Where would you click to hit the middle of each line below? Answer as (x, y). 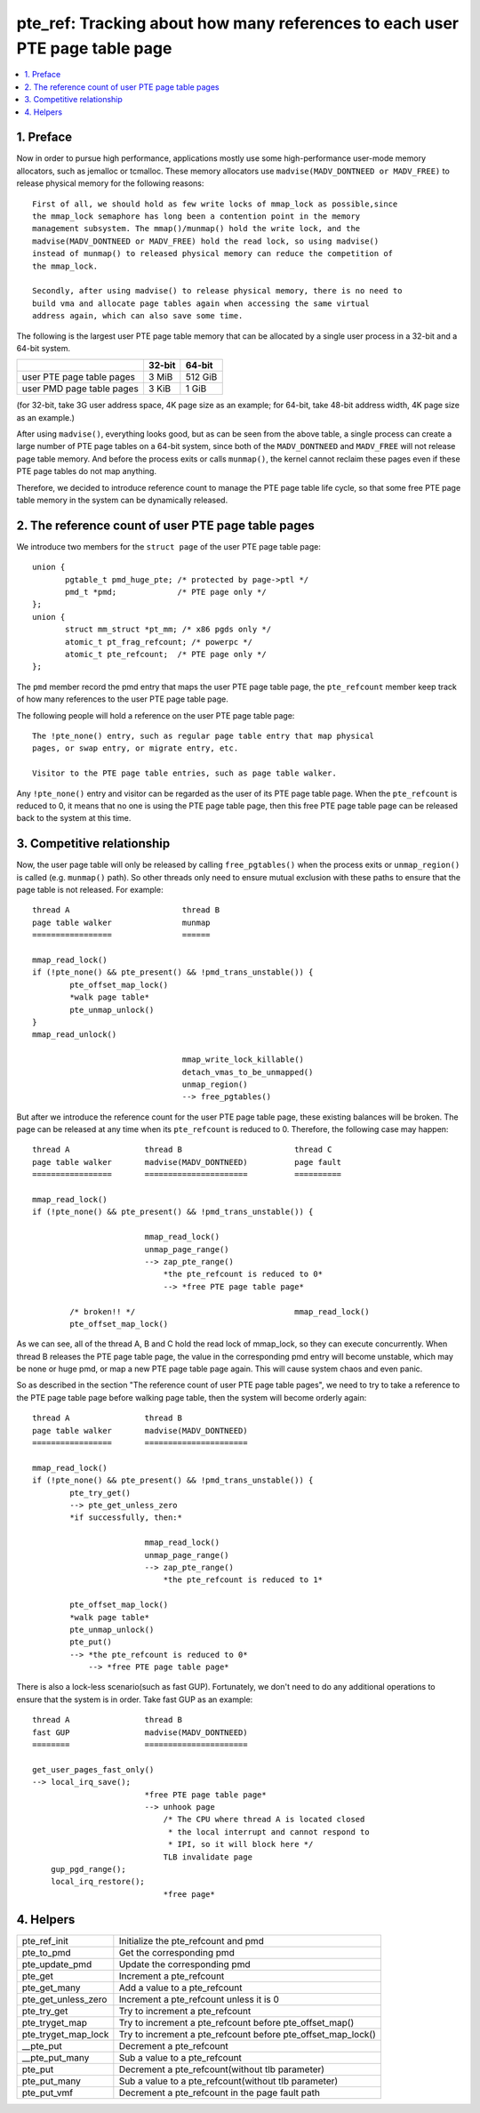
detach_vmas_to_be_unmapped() (248, 1072)
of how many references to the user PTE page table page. (122, 699)
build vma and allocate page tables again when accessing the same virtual (201, 303)
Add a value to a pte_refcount (180, 1988)
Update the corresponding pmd (184, 1964)
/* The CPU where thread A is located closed (264, 1820)
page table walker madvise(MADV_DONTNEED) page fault (187, 1162)
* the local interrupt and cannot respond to (268, 1832)
